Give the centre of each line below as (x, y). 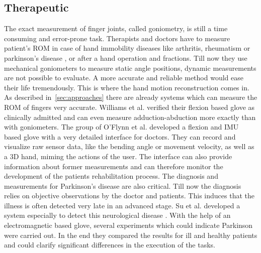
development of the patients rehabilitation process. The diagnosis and (111, 176)
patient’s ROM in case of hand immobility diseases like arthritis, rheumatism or (127, 48)
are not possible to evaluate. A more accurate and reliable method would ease (124, 78)
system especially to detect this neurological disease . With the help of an (117, 215)
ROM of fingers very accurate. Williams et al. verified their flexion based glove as (129, 107)
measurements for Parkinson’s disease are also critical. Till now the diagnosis (123, 185)
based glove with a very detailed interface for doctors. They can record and (120, 136)
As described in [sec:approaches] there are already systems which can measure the (131, 97)
